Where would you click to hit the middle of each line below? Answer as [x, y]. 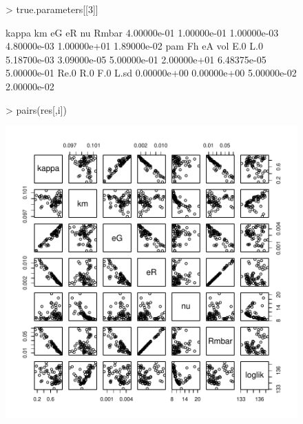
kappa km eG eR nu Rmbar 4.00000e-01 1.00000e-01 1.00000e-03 [142, 32]
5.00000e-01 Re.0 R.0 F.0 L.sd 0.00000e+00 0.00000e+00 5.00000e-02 [151, 73]
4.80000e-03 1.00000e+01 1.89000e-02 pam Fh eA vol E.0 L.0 [134, 46]
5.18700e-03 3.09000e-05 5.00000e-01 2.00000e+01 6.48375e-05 [136, 59]
